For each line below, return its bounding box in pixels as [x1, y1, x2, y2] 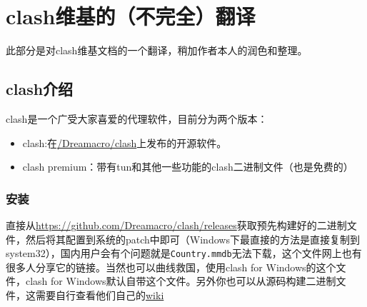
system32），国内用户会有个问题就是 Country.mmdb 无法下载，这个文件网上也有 [6, 246, 362, 261]
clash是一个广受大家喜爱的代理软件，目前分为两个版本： [6, 111, 268, 126]
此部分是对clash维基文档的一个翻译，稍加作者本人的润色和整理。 [6, 43, 308, 58]
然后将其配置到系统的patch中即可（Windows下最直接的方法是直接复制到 [25, 231, 360, 246]
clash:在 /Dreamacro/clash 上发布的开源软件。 [22, 135, 227, 150]
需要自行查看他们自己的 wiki [35, 287, 164, 302]
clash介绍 [6, 78, 74, 100]
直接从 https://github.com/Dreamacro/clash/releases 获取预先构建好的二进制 [6, 217, 347, 232]
